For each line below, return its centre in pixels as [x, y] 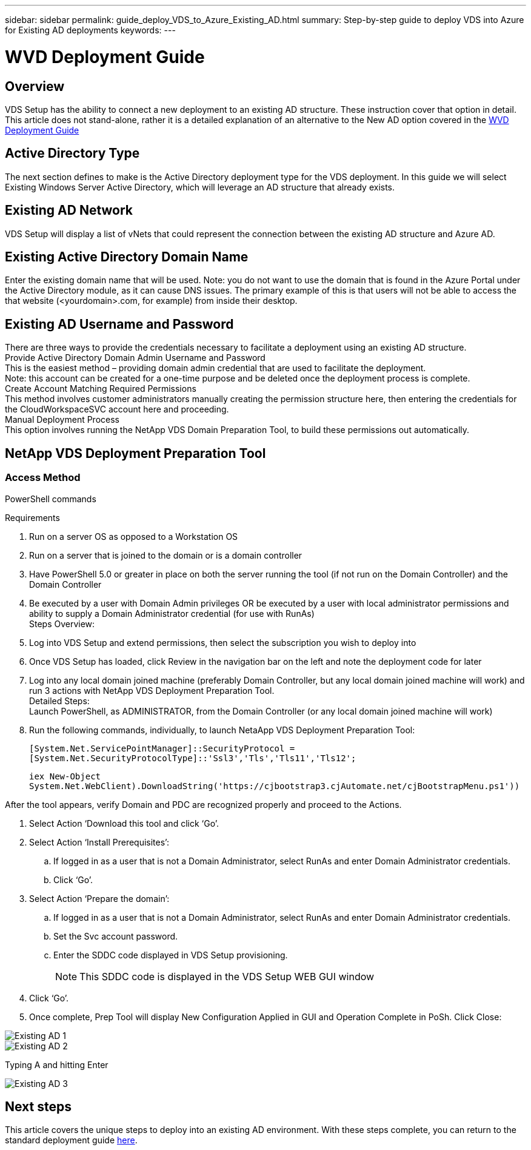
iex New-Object [65, 776]
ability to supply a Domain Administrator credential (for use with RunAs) [172, 613]
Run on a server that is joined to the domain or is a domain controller [166, 555]
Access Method [43, 478]
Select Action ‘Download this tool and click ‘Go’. [124, 823]
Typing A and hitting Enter [57, 1064]
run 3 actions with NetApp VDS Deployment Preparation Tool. [152, 690]
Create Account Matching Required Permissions [101, 389]
